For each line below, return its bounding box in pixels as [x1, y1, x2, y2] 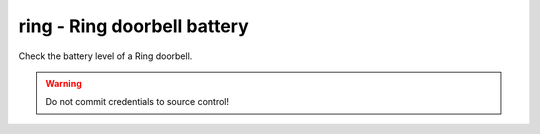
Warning [45, 77, 82, 89]
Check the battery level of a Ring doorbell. [18, 50, 193, 62]
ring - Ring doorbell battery [18, 15, 249, 37]
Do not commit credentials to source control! [45, 96, 230, 108]
